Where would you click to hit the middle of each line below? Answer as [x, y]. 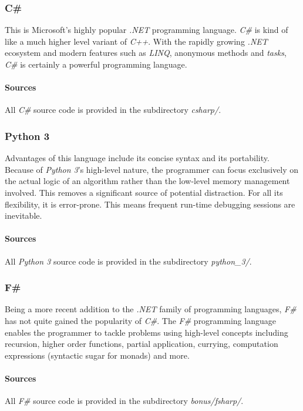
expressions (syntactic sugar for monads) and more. [97, 355]
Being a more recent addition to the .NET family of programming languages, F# [151, 309]
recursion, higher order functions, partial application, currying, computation [142, 344]
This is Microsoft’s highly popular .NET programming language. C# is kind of [147, 30]
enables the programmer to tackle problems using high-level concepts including [147, 332]
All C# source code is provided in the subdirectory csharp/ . [113, 110]
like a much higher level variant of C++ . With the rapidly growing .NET [136, 41]
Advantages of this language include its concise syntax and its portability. [137, 158]
